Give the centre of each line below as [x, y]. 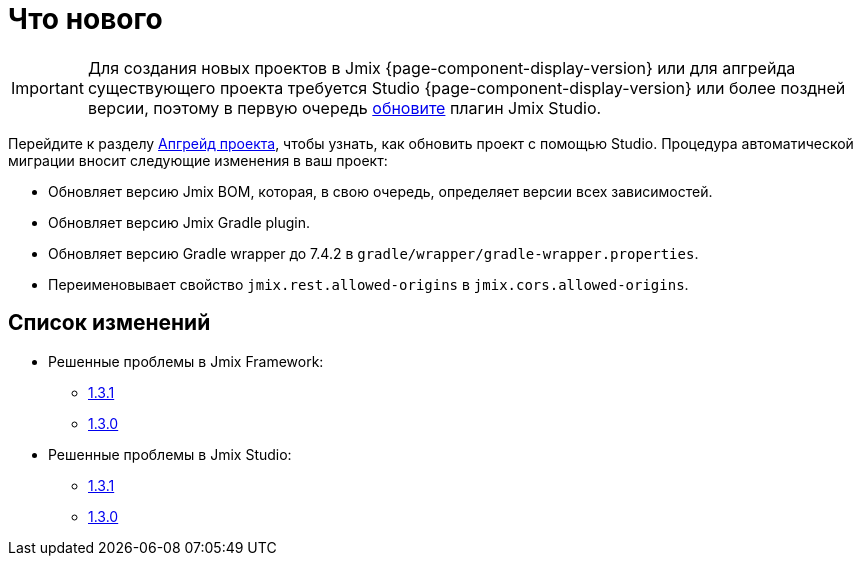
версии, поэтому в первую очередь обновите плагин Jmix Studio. [344, 107]
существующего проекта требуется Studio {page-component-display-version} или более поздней [466, 87]
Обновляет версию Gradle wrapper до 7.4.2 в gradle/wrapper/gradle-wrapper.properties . [373, 253]
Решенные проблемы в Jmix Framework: [186, 361]
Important [47, 87]
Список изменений [109, 323]
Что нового [85, 19]
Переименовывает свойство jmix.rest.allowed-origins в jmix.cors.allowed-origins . [368, 284]
